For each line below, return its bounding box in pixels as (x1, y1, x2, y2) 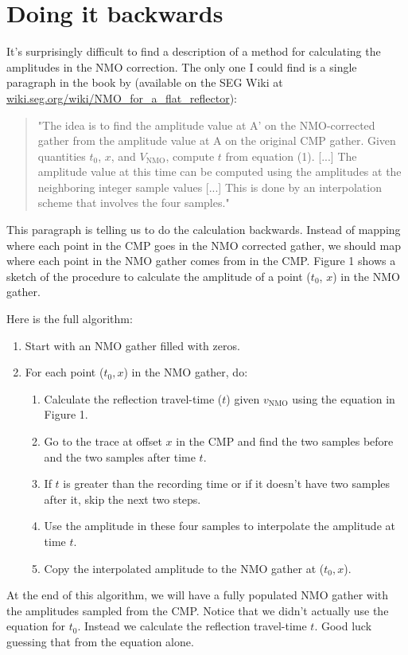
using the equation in (292, 390, 395, 407)
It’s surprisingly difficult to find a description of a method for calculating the (6, 43, 381, 60)
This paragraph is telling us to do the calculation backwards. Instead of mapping (6, 221, 401, 238)
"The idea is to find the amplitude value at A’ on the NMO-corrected (37, 116, 375, 133)
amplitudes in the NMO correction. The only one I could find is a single (6, 58, 357, 75)
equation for (6, 618, 65, 634)
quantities (37, 147, 86, 164)
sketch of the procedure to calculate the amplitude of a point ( (6, 267, 311, 284)
